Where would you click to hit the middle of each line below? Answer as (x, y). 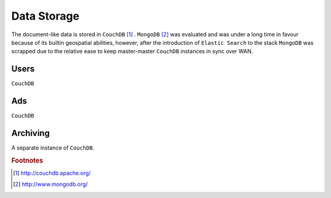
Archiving (31, 133)
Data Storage (45, 16)
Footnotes (27, 161)
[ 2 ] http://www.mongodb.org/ (51, 185)
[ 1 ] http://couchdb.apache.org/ (52, 173)
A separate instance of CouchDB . (53, 148)
